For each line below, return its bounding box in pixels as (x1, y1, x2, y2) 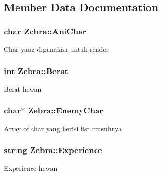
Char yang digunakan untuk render (4, 44, 109, 54)
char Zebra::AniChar (4, 25, 87, 37)
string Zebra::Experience (4, 144, 102, 156)
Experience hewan (4, 163, 58, 173)
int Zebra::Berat (4, 64, 68, 77)
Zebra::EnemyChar (28, 104, 104, 116)
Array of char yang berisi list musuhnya (4, 123, 122, 133)
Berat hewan (4, 83, 42, 94)
